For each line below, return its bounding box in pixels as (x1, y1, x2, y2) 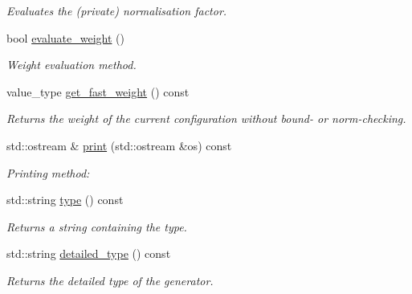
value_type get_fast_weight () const (6, 83, 190, 100)
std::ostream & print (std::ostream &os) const (6, 137, 232, 153)
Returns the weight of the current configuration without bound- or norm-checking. (6, 110, 406, 127)
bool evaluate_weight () (6, 29, 125, 46)
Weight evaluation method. (6, 56, 137, 73)
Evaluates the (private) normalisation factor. (6, 2, 227, 18)
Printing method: (6, 164, 90, 181)
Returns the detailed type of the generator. (6, 272, 214, 288)
